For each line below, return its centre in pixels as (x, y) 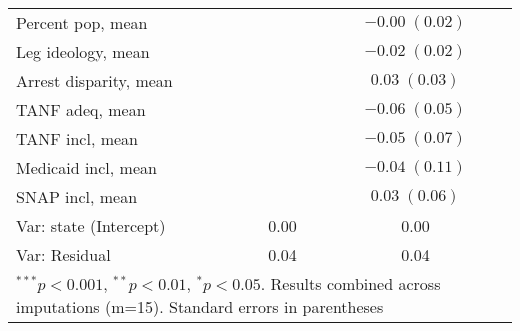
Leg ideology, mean (83, 51)
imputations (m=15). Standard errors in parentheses (200, 306)
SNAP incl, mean (77, 196)
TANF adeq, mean (81, 109)
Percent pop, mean (82, 22)
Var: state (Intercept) (91, 225)
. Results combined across (350, 283)
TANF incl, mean (77, 138)
